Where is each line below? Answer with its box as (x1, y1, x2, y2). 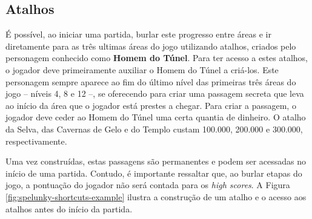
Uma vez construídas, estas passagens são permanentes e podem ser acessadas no (5, 155, 307, 168)
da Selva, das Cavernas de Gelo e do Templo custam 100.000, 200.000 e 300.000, (5, 122, 303, 135)
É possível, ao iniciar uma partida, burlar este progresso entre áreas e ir (5, 28, 271, 41)
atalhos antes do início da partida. (5, 202, 133, 215)
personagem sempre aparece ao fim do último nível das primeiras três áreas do (5, 75, 296, 88)
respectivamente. (5, 134, 67, 147)
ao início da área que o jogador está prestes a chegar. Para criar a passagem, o (5, 99, 296, 111)
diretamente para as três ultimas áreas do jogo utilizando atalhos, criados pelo (5, 39, 296, 52)
